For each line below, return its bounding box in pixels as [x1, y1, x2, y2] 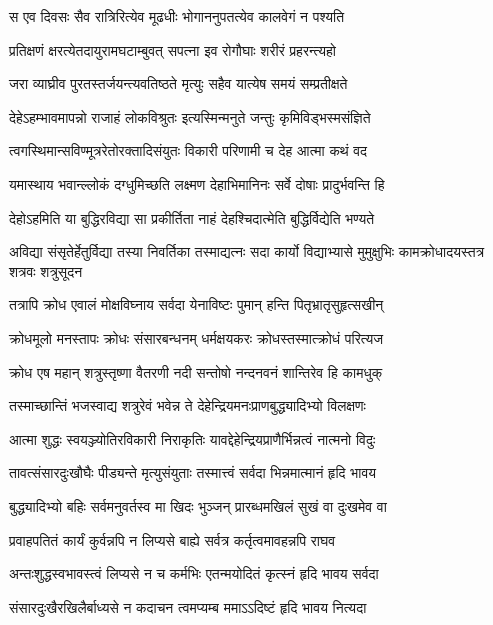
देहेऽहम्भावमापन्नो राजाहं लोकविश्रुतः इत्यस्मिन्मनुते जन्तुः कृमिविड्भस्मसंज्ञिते [9, 106, 371, 127]
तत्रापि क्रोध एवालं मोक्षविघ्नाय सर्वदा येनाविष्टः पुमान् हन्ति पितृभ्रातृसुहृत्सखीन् [9, 294, 384, 315]
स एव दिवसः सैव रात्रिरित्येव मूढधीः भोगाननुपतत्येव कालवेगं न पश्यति [9, 6, 345, 26]
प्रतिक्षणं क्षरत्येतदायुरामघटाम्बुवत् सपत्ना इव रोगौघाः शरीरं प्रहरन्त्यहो [9, 39, 336, 60]
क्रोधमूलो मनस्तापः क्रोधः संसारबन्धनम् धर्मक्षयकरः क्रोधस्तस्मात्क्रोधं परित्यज [9, 327, 384, 348]
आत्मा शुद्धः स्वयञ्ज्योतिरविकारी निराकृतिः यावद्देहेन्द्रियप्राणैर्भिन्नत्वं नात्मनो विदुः [9, 428, 376, 449]
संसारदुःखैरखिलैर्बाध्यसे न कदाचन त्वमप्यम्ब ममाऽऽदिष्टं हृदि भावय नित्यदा [9, 596, 367, 617]
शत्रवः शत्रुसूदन [9, 260, 83, 281]
